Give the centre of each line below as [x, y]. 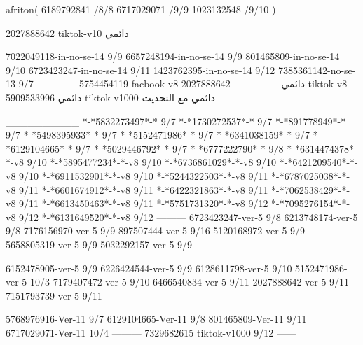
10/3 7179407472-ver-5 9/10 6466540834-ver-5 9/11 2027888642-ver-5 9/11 [190, 282]
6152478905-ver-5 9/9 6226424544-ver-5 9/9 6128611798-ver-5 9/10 [149, 268]
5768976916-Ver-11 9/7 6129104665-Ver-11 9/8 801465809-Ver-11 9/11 [156, 319]
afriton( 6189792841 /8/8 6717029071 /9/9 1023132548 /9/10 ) [141, 9]
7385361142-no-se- [317, 70]
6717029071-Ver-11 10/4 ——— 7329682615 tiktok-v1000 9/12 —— [151, 332]
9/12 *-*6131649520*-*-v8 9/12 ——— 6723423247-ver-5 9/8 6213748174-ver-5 [189, 217]
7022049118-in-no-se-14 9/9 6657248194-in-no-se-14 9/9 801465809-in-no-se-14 [173, 56]
